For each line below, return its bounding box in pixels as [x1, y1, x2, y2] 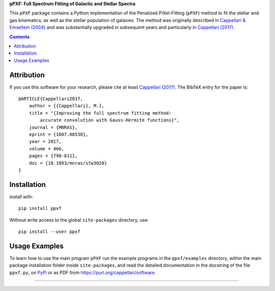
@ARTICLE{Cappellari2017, [18, 96, 84, 102]
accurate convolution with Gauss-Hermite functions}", [40, 117, 180, 123]
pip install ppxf [18, 205, 62, 211]
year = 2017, [29, 139, 62, 145]
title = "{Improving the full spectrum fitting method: [29, 110, 172, 116]
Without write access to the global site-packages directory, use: [9, 217, 149, 223]
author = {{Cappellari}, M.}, [29, 103, 104, 109]
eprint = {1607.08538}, [29, 131, 89, 137]
